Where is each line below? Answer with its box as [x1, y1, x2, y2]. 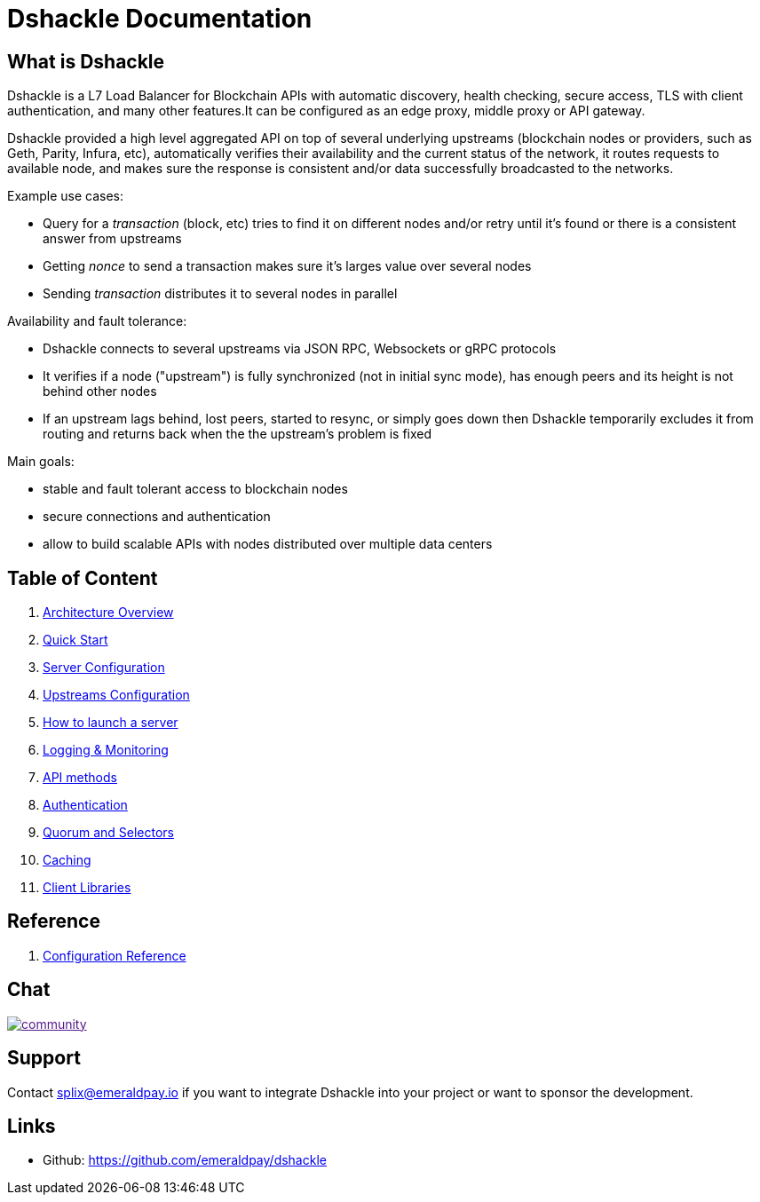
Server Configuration [43, 660, 165, 676]
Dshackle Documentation [7, 4, 313, 34]
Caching [43, 852, 91, 868]
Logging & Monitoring [43, 742, 169, 758]
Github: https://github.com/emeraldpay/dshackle [43, 1152, 327, 1168]
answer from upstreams [43, 231, 182, 247]
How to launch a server [43, 715, 178, 731]
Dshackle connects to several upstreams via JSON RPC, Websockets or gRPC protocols [43, 341, 557, 357]
